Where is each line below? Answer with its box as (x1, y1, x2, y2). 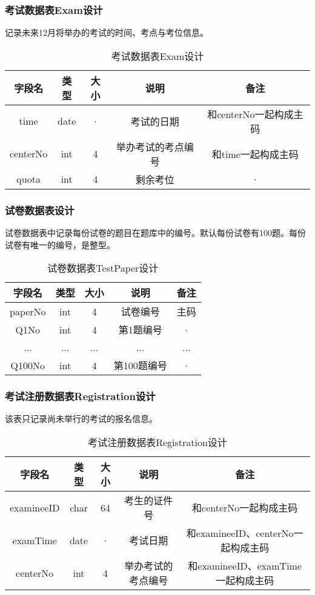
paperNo (10, 304, 46, 318)
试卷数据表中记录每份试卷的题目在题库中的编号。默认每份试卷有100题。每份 (5, 226, 306, 239)
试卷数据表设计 (5, 202, 75, 217)
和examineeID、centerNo (186, 526, 294, 541)
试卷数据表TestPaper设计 (47, 261, 159, 275)
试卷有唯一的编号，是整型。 (5, 238, 115, 251)
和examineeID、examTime (188, 559, 302, 573)
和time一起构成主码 (211, 146, 299, 161)
